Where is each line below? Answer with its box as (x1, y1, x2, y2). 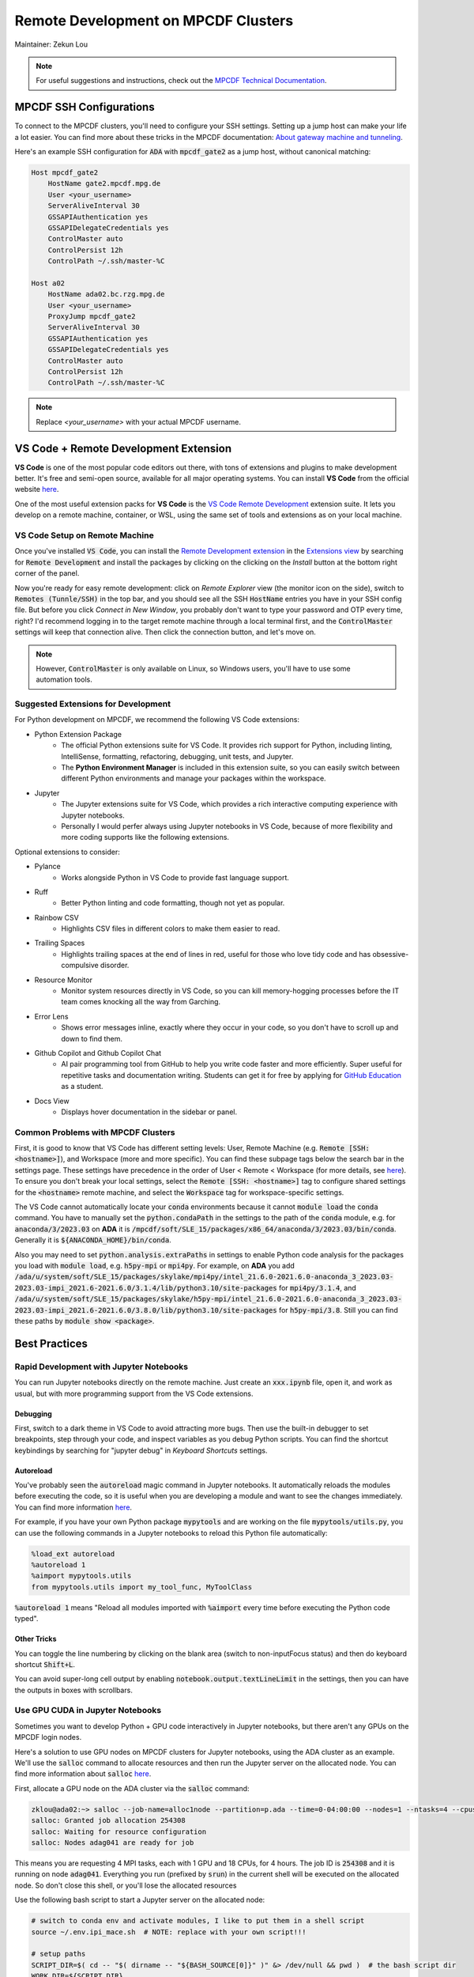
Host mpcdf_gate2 (31, 168, 99, 177)
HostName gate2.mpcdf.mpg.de (47, 179, 161, 188)
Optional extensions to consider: (14, 847, 120, 856)
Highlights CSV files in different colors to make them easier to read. (61, 924, 280, 933)
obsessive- (372, 949, 409, 958)
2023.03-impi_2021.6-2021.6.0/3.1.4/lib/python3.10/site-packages (14, 1283, 278, 1292)
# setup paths (31, 1949, 86, 1959)
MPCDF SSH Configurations (14, 100, 155, 114)
